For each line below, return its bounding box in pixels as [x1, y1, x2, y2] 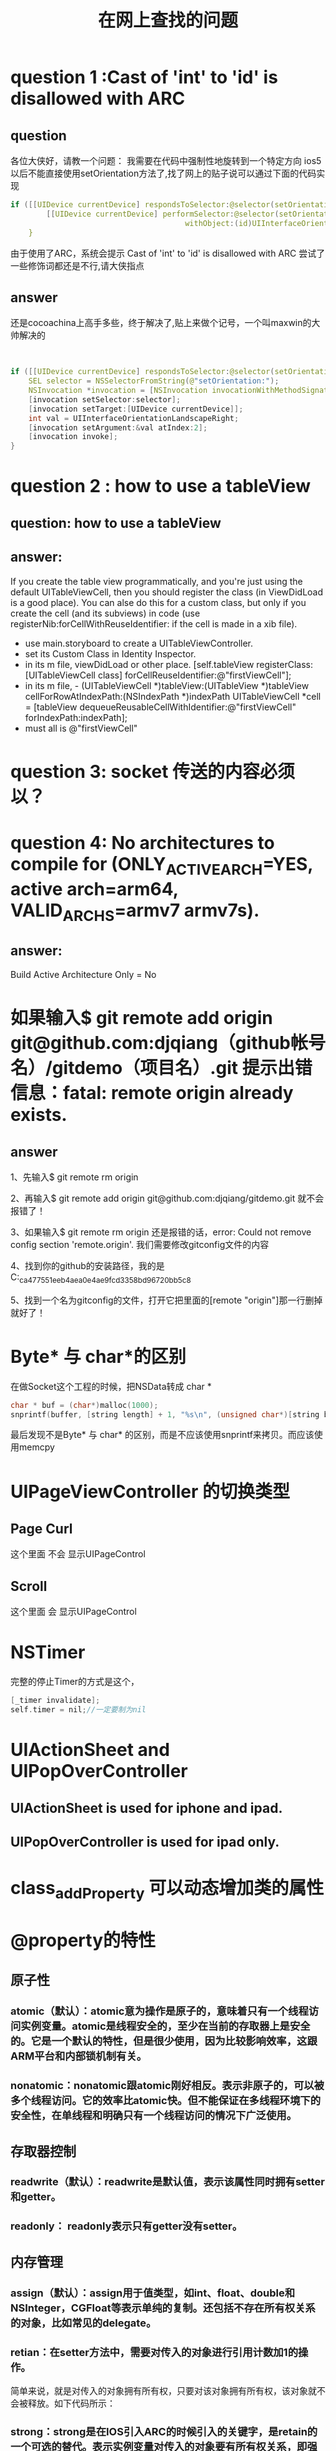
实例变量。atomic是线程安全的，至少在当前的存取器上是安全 [20, 2019, 311, 2033]
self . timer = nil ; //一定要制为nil [10, 1705, 147, 1715]
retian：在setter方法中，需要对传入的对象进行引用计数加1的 [10, 2345, 299, 2359]
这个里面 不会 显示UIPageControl [10, 1548, 146, 1560]
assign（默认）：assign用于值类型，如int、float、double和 [10, 2286, 296, 2300]
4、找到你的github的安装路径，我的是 [10, 1259, 165, 1271]
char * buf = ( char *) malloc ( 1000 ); [10, 1400, 159, 1410]
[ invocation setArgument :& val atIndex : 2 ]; [28, 422, 208, 433]
